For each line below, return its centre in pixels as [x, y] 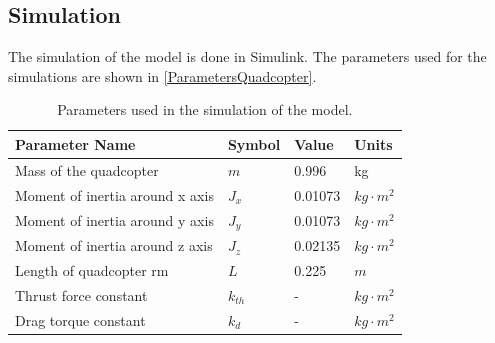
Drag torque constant [80, 319]
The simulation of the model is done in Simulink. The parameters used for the [247, 56]
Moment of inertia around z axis [114, 245]
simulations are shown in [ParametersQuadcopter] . [162, 75]
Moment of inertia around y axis [114, 219]
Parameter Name [75, 143]
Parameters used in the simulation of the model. [205, 109]
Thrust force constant [81, 294]
